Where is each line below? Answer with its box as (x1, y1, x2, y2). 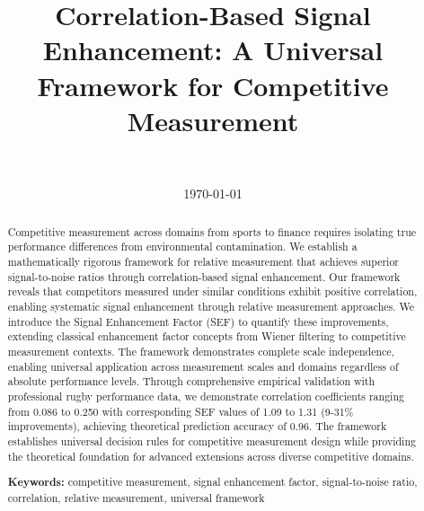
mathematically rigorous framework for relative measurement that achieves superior (7, 253, 400, 269)
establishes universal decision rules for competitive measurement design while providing (7, 433, 416, 448)
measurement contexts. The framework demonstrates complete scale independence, (7, 343, 394, 358)
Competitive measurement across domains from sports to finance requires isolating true (7, 224, 417, 239)
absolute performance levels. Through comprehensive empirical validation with (7, 374, 375, 389)
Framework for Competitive (37, 66, 389, 103)
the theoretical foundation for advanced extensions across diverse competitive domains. (7, 448, 414, 463)
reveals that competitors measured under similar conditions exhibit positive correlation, (7, 284, 418, 299)
